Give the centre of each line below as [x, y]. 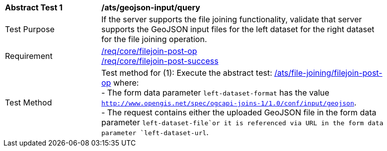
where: [126, 83]
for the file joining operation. [154, 39]
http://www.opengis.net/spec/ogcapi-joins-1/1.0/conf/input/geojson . [229, 102]
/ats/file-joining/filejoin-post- [328, 73]
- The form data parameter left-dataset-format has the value [215, 93]
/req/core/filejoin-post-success [160, 61]
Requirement [29, 56]
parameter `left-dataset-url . [155, 132]
